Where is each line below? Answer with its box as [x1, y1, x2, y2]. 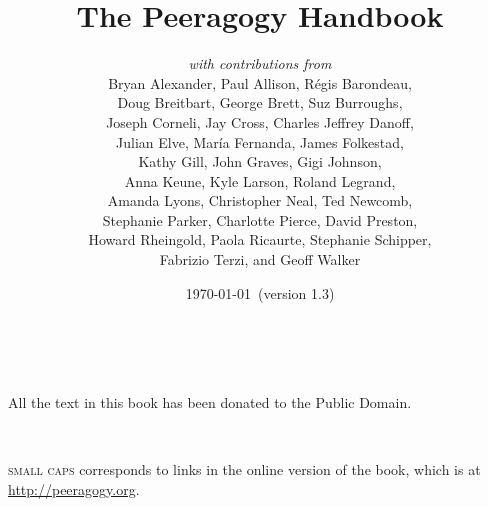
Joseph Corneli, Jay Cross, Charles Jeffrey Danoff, [106, 111, 414, 132]
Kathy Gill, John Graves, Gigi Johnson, [138, 151, 382, 172]
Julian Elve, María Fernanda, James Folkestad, [116, 131, 404, 152]
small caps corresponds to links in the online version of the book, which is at [8, 459, 481, 480]
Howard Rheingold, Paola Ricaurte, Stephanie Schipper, [88, 229, 432, 250]
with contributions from [188, 53, 332, 74]
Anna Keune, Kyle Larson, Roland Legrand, [124, 170, 396, 191]
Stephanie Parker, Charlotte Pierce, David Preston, [102, 209, 418, 230]
